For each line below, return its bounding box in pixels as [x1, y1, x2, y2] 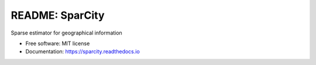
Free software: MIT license [25, 40, 90, 47]
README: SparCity [11, 9, 105, 22]
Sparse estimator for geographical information [11, 29, 122, 36]
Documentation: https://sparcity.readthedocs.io [25, 48, 140, 55]
